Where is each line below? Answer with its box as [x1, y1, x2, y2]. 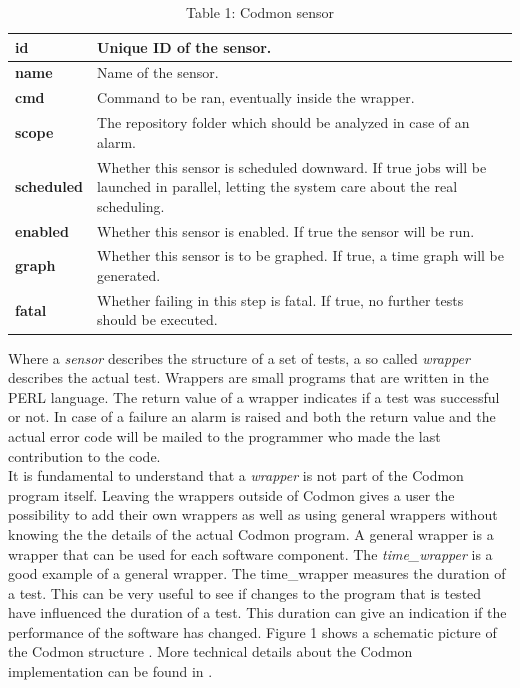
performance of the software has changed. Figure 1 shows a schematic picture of [8, 621, 497, 642]
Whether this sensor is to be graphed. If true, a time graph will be [97, 245, 504, 266]
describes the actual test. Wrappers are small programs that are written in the [8, 367, 489, 388]
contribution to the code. [8, 445, 161, 466]
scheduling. [97, 195, 165, 216]
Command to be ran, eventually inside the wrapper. [97, 87, 415, 108]
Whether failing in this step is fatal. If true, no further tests [97, 289, 464, 310]
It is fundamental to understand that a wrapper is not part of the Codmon [8, 465, 464, 486]
